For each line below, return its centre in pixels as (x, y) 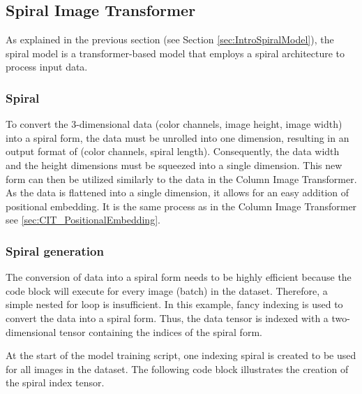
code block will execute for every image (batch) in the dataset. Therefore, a (167, 290)
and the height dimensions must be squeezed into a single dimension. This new (174, 165)
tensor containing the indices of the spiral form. (161, 331)
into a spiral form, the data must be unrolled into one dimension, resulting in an (178, 137)
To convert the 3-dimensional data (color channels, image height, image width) (174, 124)
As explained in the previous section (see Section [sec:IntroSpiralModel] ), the (170, 39)
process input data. (47, 67)
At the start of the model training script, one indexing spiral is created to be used (181, 355)
